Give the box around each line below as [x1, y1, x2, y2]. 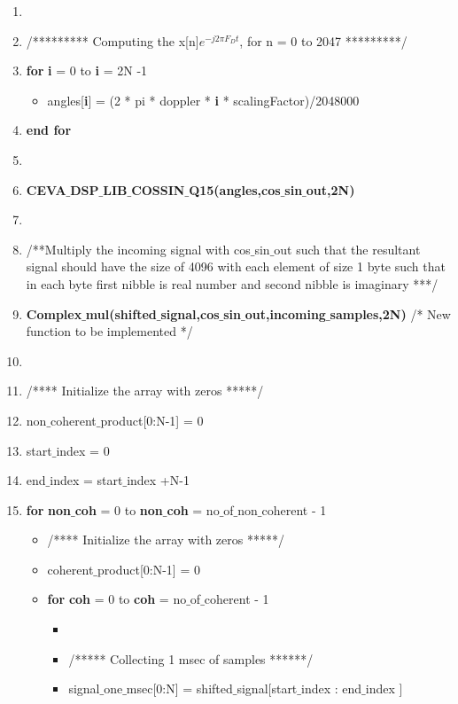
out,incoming [245, 304, 326, 323]
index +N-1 [127, 471, 190, 489]
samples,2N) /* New [330, 304, 451, 323]
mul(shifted [85, 304, 157, 323]
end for [26, 121, 72, 139]
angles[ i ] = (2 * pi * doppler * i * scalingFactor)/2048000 [47, 90, 360, 109]
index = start [50, 471, 123, 489]
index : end [300, 679, 362, 698]
